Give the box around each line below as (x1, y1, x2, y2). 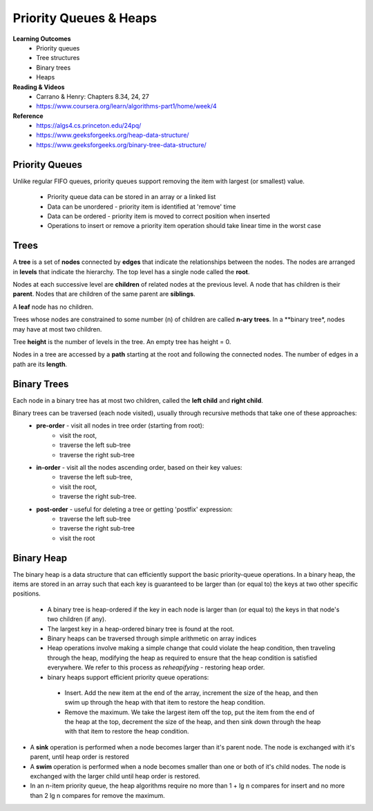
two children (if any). (47, 615, 106, 623)
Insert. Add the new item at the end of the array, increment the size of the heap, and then (64, 688, 318, 697)
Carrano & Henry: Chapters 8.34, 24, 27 (36, 92, 150, 100)
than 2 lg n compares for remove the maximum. (30, 791, 165, 799)
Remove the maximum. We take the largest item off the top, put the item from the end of (64, 708, 315, 716)
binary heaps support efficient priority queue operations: (47, 673, 209, 681)
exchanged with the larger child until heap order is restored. (30, 772, 200, 781)
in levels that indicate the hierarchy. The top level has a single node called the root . (12, 267, 250, 276)
